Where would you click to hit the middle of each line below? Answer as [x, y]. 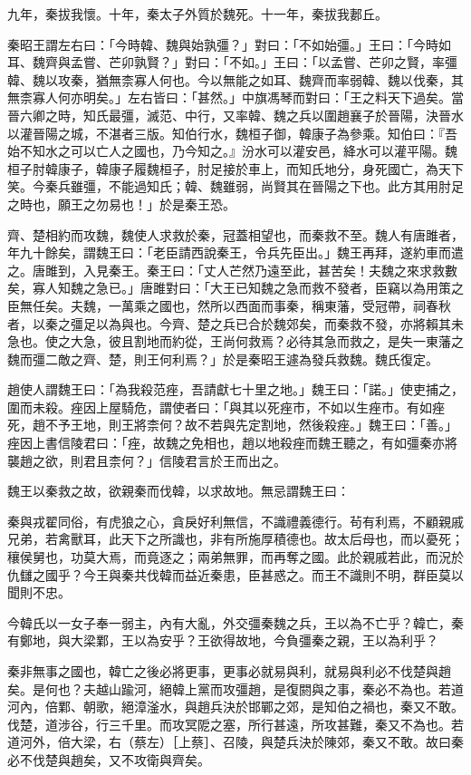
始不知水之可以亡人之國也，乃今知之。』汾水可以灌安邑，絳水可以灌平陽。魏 [232, 151]
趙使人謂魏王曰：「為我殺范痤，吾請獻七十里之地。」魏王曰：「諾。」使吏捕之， [235, 389]
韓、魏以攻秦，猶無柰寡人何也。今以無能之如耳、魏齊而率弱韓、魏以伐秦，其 [235, 79]
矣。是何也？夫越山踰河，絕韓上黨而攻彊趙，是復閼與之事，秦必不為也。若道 [235, 688]
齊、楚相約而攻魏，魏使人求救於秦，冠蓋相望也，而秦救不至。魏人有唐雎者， [235, 234]
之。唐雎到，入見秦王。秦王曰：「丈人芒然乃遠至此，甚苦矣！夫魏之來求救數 [232, 270]
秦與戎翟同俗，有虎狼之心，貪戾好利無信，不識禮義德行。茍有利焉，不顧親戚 [235, 521]
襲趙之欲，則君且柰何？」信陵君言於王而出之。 [147, 460]
